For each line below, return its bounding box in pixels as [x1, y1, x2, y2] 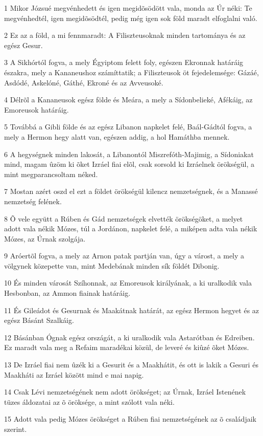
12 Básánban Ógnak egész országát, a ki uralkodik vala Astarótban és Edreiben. [4, 332, 255, 342]
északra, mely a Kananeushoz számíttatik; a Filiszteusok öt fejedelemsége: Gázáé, [4, 67, 259, 77]
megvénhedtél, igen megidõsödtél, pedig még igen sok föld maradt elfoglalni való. [4, 12, 257, 23]
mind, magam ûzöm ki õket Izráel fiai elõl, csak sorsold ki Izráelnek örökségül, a [4, 159, 255, 169]
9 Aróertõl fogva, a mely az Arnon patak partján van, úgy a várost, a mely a [4, 250, 245, 261]
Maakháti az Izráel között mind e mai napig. [4, 369, 144, 380]
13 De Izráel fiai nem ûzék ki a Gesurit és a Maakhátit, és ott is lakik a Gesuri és [4, 359, 258, 370]
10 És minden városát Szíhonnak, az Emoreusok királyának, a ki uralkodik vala [4, 277, 252, 288]
